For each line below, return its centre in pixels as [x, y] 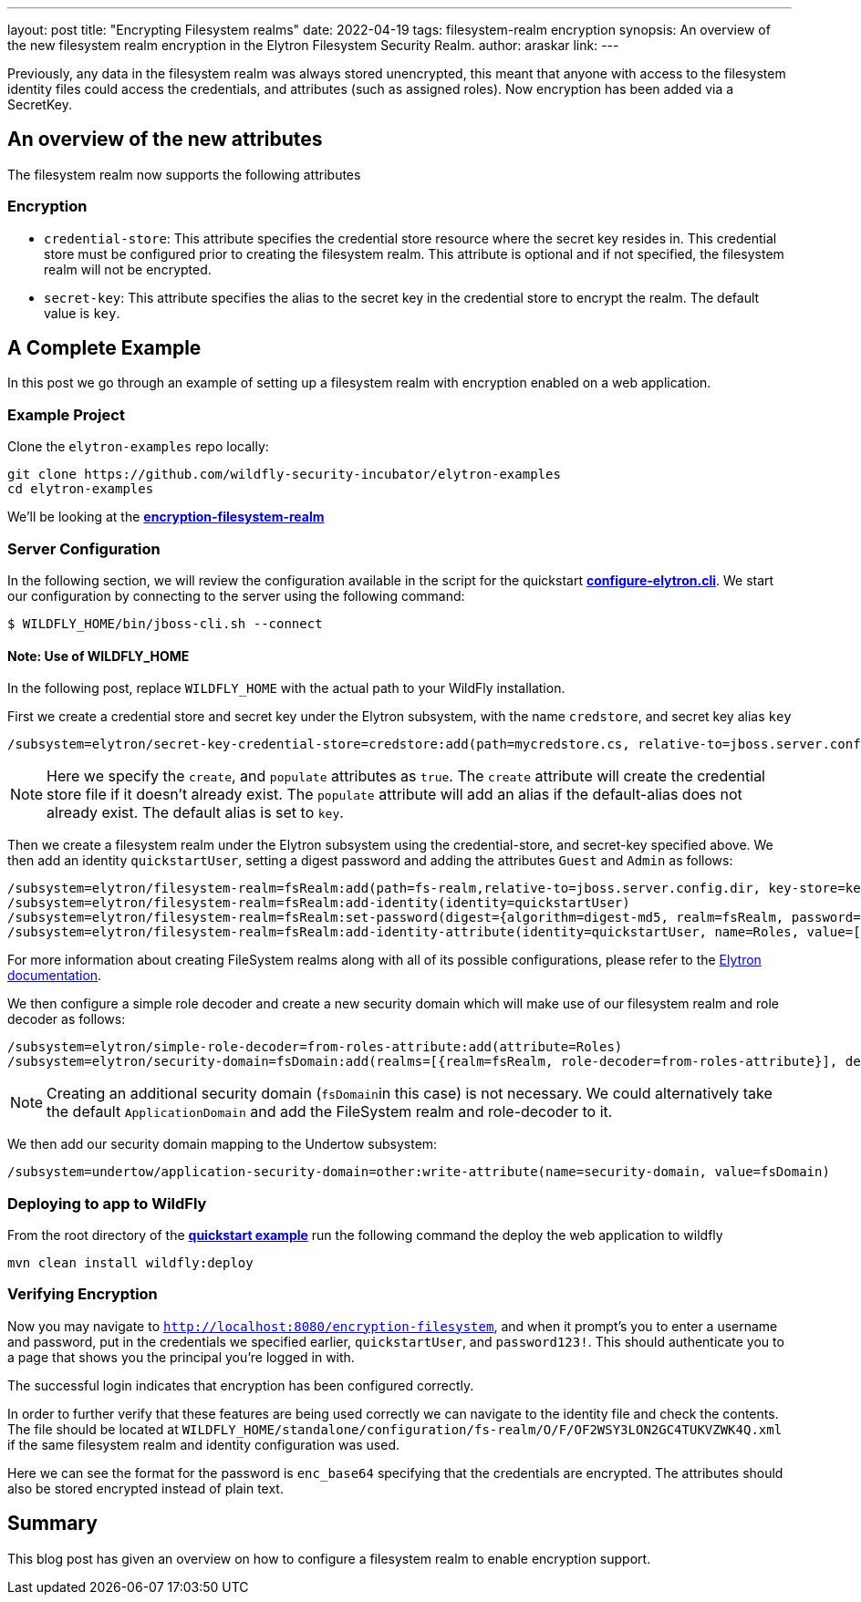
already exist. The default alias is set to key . [195, 813]
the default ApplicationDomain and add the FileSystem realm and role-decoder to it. [330, 1112]
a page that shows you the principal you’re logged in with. [181, 1357]
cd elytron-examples [81, 489]
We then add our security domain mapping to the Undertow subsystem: [223, 1144]
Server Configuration [84, 548]
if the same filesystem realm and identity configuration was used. [204, 1444]
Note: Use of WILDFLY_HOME [99, 656]
